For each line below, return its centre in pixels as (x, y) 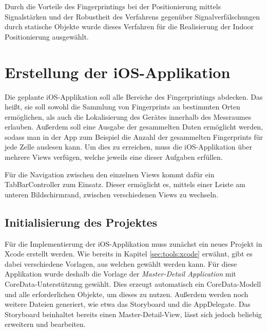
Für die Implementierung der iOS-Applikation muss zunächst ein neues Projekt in (133, 243)
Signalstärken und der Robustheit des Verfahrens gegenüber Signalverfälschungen (132, 16)
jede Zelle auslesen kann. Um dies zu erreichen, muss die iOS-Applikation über (128, 147)
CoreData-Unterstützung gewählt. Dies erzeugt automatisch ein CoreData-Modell (133, 284)
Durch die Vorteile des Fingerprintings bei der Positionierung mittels (113, 6)
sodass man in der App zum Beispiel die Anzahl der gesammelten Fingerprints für (134, 136)
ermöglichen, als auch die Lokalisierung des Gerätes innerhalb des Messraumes (128, 116)
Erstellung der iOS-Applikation (118, 72)
